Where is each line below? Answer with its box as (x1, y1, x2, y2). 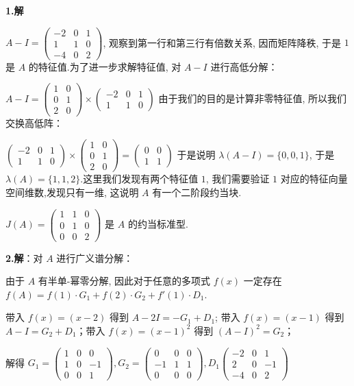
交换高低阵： (5, 115, 63, 130)
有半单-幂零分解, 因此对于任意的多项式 (38, 274, 211, 288)
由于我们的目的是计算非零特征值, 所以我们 (158, 91, 347, 105)
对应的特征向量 (280, 171, 348, 186)
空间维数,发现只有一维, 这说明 (5, 184, 139, 199)
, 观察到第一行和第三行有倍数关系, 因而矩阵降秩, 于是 (103, 35, 342, 49)
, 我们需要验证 (205, 171, 270, 186)
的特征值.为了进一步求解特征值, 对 (28, 59, 181, 73)
